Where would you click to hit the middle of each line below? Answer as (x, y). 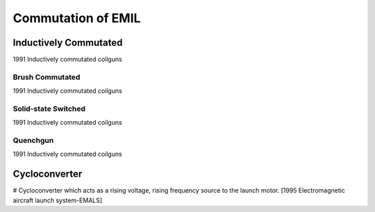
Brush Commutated (47, 77)
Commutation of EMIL (77, 18)
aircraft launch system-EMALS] (58, 200)
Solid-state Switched (49, 109)
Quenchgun (33, 141)
